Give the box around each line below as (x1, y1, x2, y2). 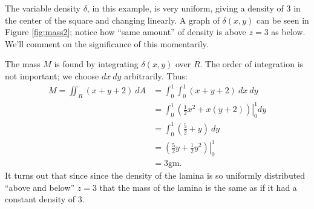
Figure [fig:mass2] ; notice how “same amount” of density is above (5, 25, 246, 38)
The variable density (5, 2, 80, 14)
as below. (271, 25, 306, 38)
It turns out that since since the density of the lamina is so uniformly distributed (5, 168, 306, 181)
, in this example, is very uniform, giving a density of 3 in (87, 2, 301, 14)
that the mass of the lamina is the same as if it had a (99, 181, 297, 193)
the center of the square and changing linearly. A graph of (5, 13, 220, 26)
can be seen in (257, 13, 309, 26)
